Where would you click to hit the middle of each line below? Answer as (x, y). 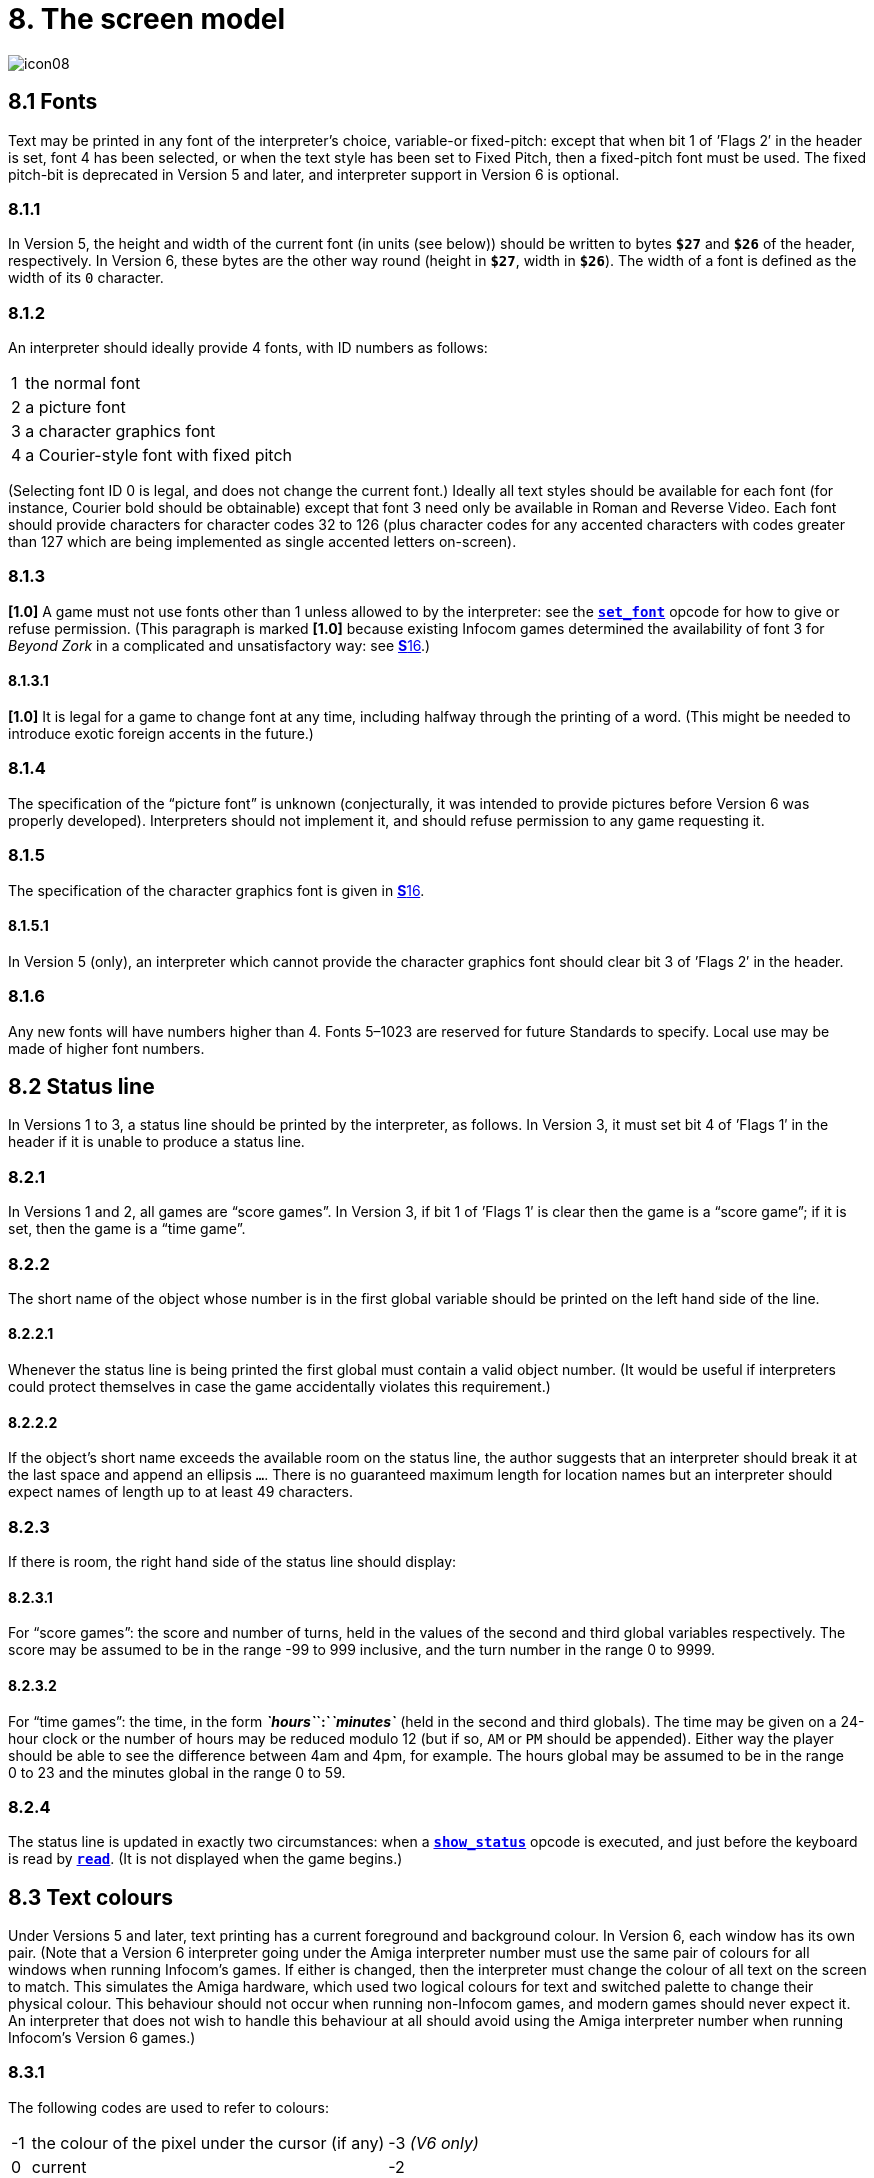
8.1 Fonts (53, 102)
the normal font (83, 383)
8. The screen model (147, 19)
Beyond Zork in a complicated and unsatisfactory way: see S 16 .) (219, 645)
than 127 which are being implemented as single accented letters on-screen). (262, 542)
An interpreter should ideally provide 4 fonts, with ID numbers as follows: (248, 348)
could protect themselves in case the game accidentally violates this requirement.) (279, 1387)
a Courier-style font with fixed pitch (159, 455)
